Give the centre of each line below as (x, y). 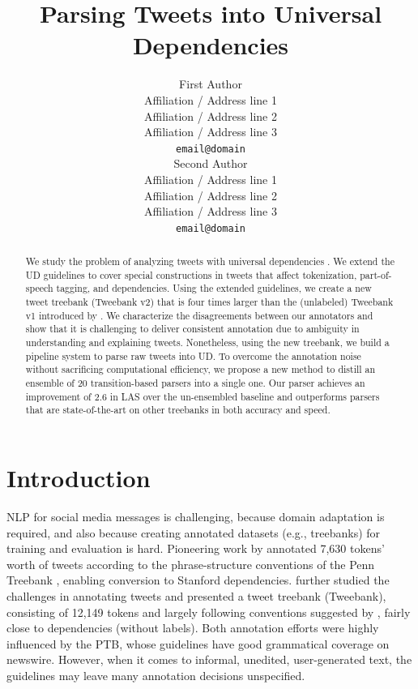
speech (39, 288)
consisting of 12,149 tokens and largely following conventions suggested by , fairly (209, 612)
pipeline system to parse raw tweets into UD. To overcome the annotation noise (193, 355)
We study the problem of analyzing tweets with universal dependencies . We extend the (210, 261)
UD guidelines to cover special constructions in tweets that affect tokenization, (191, 274)
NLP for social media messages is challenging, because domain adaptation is (196, 516)
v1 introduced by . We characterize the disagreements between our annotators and (199, 315)
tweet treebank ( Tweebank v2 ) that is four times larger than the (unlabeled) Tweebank (209, 302)
